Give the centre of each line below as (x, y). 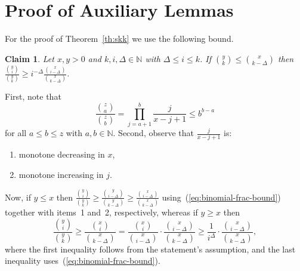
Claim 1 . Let (30, 58)
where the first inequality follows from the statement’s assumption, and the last (150, 249)
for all (16, 133)
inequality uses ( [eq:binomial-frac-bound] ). (83, 261)
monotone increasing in (61, 174)
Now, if (18, 197)
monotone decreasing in (62, 154)
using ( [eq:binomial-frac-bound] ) (221, 197)
